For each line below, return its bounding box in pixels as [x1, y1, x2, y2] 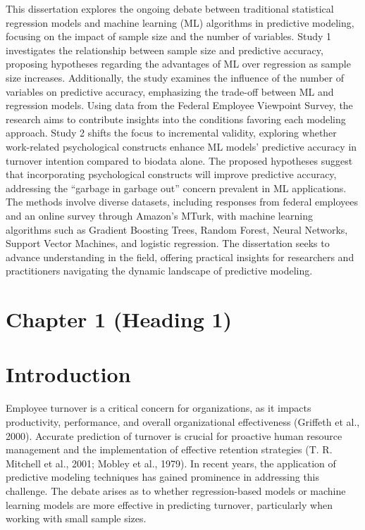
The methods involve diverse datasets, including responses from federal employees [6, 194, 359, 209]
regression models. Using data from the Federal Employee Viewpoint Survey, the [6, 98, 353, 113]
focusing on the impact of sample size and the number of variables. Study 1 [6, 29, 331, 44]
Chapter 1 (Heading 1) [6, 305, 233, 334]
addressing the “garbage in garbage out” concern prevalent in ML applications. [6, 180, 347, 195]
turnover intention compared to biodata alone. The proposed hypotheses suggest [6, 153, 353, 168]
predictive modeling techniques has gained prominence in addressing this [6, 469, 320, 484]
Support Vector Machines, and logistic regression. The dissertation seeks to [6, 236, 330, 251]
